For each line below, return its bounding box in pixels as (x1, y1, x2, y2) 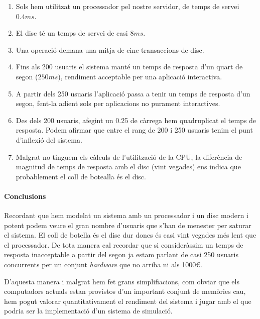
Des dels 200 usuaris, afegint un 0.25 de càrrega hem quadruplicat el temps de (16, 115, 256, 125)
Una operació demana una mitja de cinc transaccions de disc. (16, 44, 204, 55)
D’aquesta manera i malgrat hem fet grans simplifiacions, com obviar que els (4, 276, 239, 286)
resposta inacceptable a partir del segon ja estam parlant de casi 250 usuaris (4, 249, 238, 260)
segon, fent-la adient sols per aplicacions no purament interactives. (16, 98, 220, 109)
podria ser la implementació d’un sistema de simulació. (4, 305, 173, 316)
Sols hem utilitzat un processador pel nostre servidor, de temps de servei (16, 1, 239, 11)
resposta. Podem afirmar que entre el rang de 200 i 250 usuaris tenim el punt (16, 125, 253, 135)
